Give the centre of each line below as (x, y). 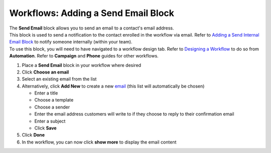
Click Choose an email (45, 72)
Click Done (33, 135)
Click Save (46, 128)
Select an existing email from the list (59, 79)
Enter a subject (50, 121)
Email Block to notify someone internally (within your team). (71, 42)
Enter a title (46, 93)
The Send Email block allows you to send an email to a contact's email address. (92, 28)
